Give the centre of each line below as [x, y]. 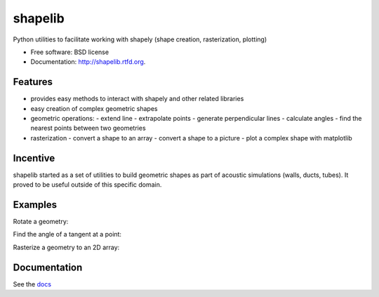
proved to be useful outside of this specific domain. [87, 185]
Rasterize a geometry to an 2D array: [66, 247]
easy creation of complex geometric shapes [94, 108]
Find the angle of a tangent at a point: [67, 235]
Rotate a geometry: [41, 222]
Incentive [34, 158]
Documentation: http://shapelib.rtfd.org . [88, 62]
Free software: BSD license [69, 52]
